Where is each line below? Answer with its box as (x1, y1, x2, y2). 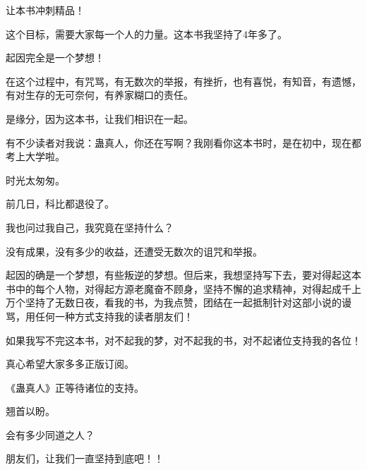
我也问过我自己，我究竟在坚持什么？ (6, 219, 174, 234)
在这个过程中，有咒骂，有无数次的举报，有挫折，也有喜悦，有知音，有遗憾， (6, 73, 361, 88)
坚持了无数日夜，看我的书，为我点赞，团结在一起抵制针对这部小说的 (25, 295, 342, 310)
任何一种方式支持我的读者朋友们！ (35, 308, 193, 323)
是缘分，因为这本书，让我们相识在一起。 (6, 111, 193, 126)
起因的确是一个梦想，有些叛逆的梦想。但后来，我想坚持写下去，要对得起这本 (6, 267, 361, 282)
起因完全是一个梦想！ (6, 50, 104, 65)
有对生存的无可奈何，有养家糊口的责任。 (6, 88, 193, 102)
